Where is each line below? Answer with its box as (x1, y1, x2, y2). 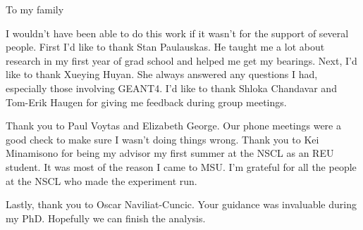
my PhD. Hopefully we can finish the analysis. (6, 210, 206, 225)
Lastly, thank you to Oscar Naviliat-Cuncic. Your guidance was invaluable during (6, 197, 357, 212)
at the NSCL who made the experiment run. (6, 173, 197, 188)
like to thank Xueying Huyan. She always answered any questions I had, (6, 67, 318, 82)
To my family (6, 2, 64, 16)
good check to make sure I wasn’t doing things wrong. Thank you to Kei (6, 132, 319, 146)
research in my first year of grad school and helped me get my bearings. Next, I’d (6, 53, 357, 68)
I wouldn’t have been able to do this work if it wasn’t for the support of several (6, 25, 349, 40)
